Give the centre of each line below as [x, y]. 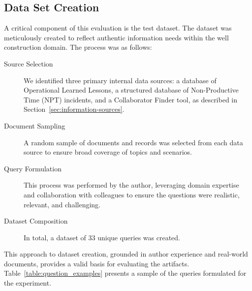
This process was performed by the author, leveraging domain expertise [131, 185]
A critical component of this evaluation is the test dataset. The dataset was [118, 28]
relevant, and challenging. [62, 204]
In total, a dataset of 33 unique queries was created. [102, 237]
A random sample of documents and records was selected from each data [133, 142]
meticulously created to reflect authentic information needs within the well [116, 37]
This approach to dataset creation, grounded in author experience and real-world [126, 254]
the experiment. [28, 283]
